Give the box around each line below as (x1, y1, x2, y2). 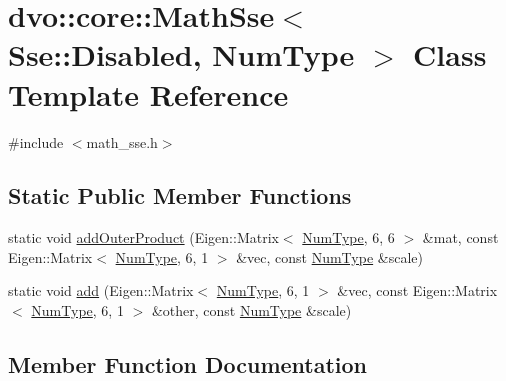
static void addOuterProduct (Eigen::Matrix (8, 227, 279, 248)
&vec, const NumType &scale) (236, 246, 423, 267)
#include (8, 131, 64, 152)
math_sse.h (86, 131, 158, 152)
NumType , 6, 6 (302, 227, 395, 248)
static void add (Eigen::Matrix (8, 280, 194, 301)
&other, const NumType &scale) (151, 300, 352, 321)
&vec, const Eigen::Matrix (337, 280, 498, 301)
